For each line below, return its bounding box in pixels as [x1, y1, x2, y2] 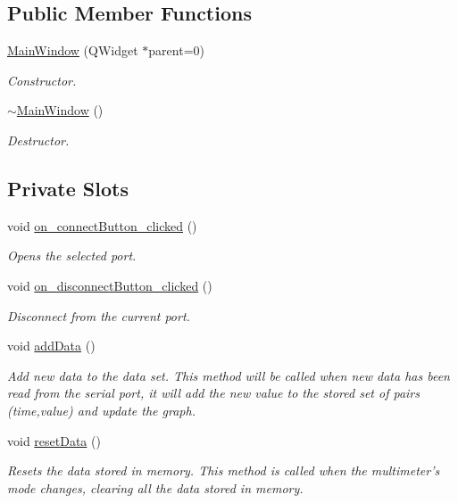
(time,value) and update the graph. [7, 400, 196, 419]
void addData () [7, 336, 96, 355]
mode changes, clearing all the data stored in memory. [7, 478, 304, 497]
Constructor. [7, 70, 77, 89]
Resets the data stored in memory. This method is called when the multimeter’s [7, 461, 440, 480]
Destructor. [7, 130, 70, 149]
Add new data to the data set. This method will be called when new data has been [7, 366, 450, 384]
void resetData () [7, 431, 101, 449]
